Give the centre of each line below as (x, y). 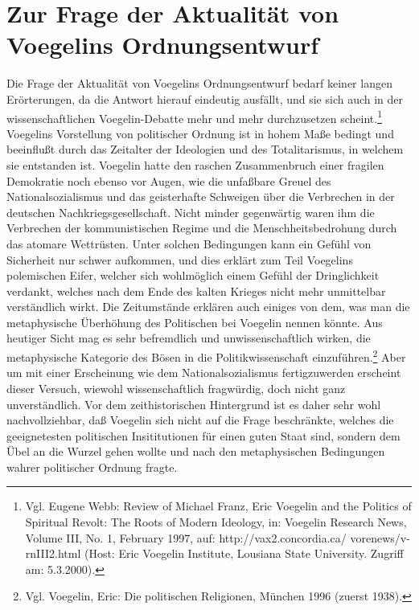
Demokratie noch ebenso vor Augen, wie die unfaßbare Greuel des (169, 180)
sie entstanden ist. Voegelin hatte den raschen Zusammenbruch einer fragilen (195, 164)
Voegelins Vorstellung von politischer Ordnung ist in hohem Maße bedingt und (200, 133)
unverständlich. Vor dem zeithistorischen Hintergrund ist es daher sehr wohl (194, 404)
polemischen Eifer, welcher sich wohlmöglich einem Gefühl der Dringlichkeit (193, 275)
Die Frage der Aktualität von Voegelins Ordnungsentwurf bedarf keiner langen (199, 83)
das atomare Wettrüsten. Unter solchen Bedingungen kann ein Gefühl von (189, 243)
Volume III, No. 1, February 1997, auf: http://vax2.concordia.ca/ (186, 537)
